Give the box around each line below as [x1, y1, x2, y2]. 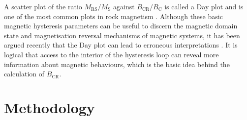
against [113, 1, 135, 11]
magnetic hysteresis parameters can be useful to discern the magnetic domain [4, 21, 238, 31]
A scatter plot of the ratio [4, 1, 82, 11]
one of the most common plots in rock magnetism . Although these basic [4, 11, 223, 21]
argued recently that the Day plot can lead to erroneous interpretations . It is [4, 40, 238, 50]
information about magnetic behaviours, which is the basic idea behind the [4, 59, 230, 69]
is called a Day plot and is [164, 1, 244, 11]
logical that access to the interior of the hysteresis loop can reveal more [4, 49, 219, 59]
